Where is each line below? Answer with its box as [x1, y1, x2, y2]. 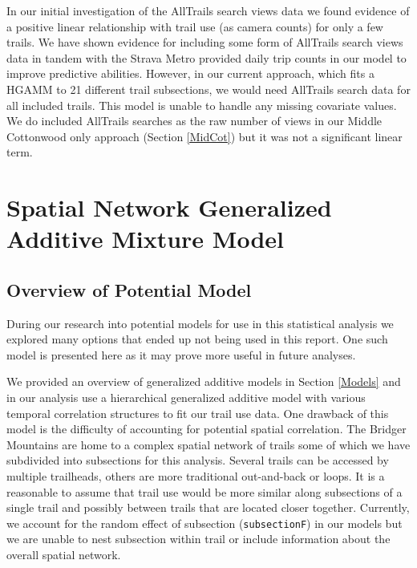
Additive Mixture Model [6, 222, 284, 255]
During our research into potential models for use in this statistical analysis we [6, 314, 394, 331]
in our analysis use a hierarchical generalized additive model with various [6, 389, 366, 406]
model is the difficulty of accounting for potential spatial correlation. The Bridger [6, 420, 407, 437]
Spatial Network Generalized [6, 191, 332, 224]
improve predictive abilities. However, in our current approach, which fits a [6, 65, 374, 82]
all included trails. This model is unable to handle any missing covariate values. [6, 96, 397, 113]
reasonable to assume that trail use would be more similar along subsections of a [6, 483, 403, 500]
